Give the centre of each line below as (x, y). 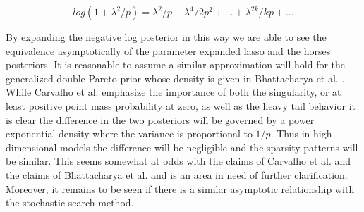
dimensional (31, 147)
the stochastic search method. (70, 202)
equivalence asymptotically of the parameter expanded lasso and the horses (168, 50)
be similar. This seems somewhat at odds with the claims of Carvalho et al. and (178, 161)
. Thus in (290, 133)
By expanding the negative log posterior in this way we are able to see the (166, 37)
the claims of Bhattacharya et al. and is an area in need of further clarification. (177, 174)
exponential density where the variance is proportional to (129, 133)
